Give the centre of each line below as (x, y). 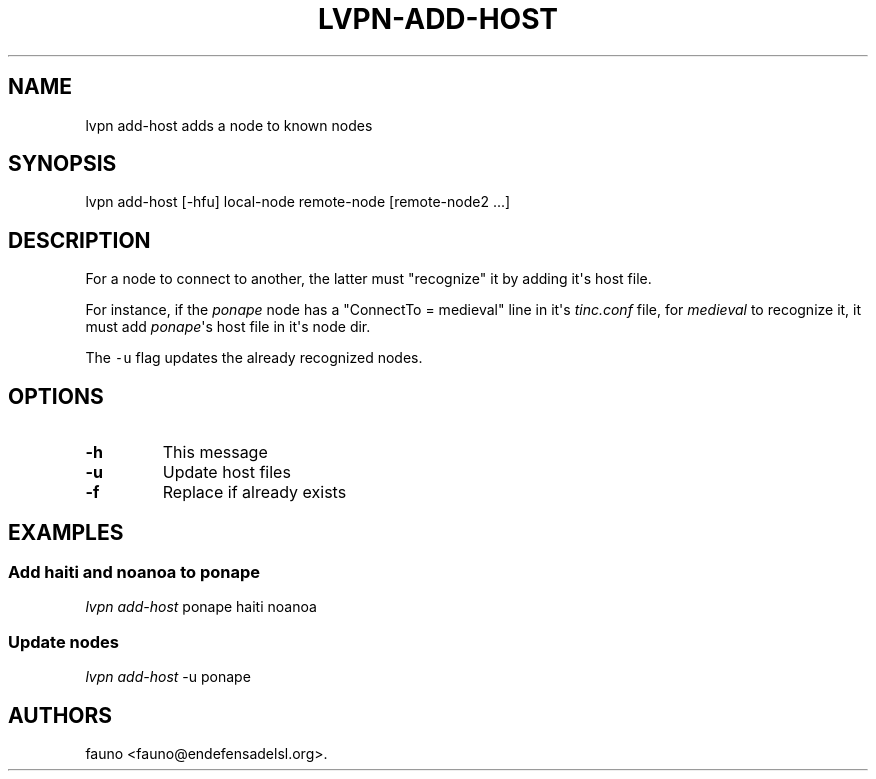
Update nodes (63, 641)
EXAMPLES (66, 532)
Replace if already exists (254, 492)
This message (215, 452)
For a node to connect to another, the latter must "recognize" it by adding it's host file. (368, 279)
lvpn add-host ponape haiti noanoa (201, 607)
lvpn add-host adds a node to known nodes (229, 125)
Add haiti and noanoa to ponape (134, 571)
